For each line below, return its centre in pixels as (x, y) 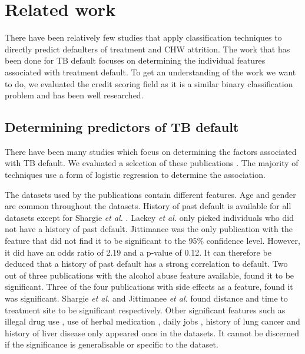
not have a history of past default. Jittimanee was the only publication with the (149, 229)
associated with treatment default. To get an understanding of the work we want (150, 72)
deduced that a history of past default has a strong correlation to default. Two (146, 264)
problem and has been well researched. (74, 95)
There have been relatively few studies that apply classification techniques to (143, 37)
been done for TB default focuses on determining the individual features (135, 60)
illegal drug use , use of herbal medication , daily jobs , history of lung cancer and (152, 321)
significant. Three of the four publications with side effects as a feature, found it (149, 287)
